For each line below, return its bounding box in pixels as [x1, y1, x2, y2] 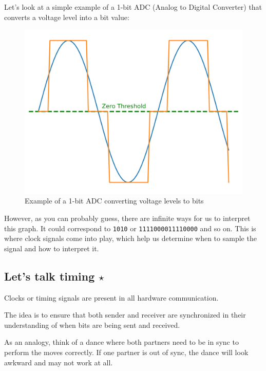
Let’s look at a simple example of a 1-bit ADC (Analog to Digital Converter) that [4, 2, 262, 12]
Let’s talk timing [4, 268, 95, 284]
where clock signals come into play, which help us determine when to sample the [4, 233, 257, 244]
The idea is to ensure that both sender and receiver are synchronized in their [4, 309, 246, 320]
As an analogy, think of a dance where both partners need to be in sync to [4, 337, 239, 347]
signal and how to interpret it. [4, 243, 99, 253]
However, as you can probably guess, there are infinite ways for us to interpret [4, 213, 251, 224]
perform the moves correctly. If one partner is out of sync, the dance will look [4, 347, 249, 358]
